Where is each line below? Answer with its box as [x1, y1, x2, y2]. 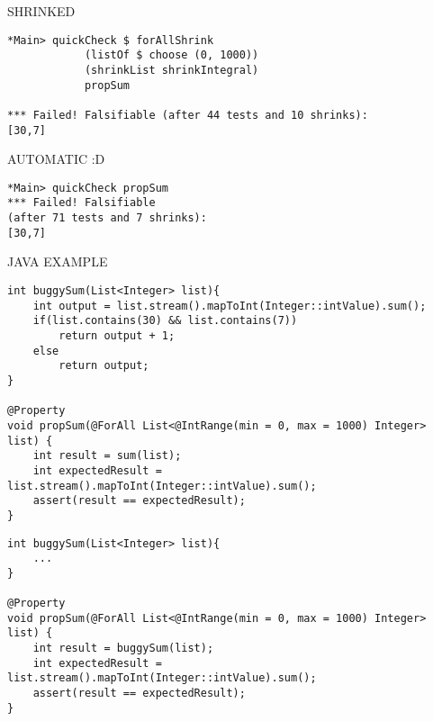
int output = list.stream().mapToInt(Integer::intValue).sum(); [32, 299, 427, 312]
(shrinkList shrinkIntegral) [84, 63, 259, 77]
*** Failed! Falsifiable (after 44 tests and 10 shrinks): [7, 108, 368, 122]
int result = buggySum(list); [32, 642, 214, 655]
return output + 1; [59, 329, 176, 342]
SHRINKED [7, 2, 76, 20]
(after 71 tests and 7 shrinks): [7, 212, 207, 225]
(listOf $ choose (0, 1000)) [84, 49, 259, 62]
